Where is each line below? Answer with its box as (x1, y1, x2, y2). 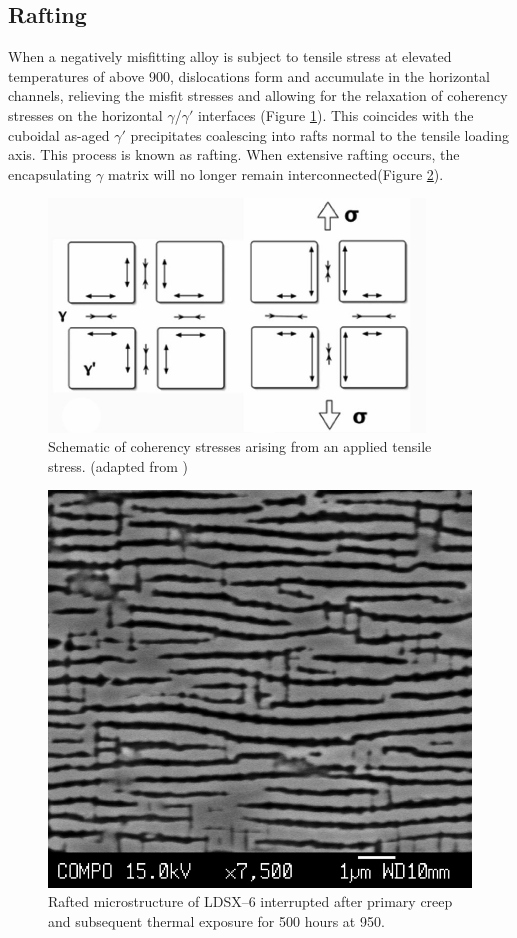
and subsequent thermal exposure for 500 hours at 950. (48, 910, 385, 931)
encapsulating (8, 163, 92, 184)
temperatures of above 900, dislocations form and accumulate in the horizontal (8, 65, 490, 86)
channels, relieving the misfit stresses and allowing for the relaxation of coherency (8, 85, 508, 106)
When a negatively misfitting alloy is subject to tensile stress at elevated (8, 46, 452, 67)
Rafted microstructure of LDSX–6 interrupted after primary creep (48, 891, 453, 912)
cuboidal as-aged (8, 124, 110, 145)
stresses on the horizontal (8, 104, 163, 125)
